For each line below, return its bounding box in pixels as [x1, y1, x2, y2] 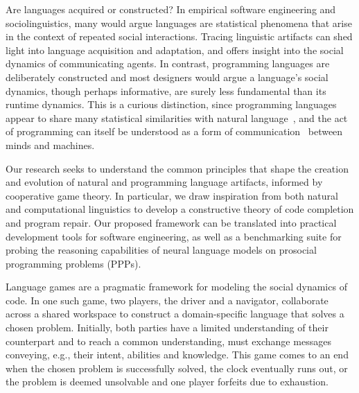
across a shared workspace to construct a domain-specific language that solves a [6, 306, 344, 321]
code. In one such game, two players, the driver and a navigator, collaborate [6, 292, 329, 307]
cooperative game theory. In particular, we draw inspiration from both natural [6, 188, 338, 202]
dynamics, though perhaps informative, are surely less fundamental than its [6, 83, 326, 98]
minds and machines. [6, 137, 95, 152]
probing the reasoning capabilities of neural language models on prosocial [6, 243, 317, 257]
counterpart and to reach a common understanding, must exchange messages [6, 333, 331, 348]
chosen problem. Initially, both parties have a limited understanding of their [6, 320, 329, 335]
